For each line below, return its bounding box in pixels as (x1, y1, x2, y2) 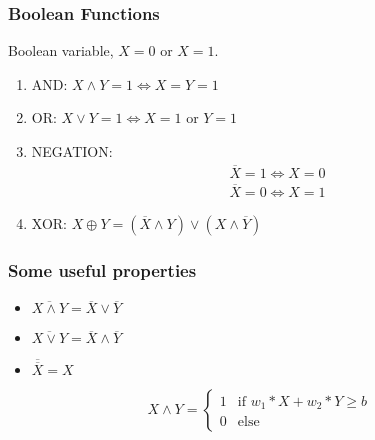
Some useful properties (8, 258, 197, 283)
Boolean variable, (8, 40, 114, 61)
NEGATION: (31, 141, 113, 161)
